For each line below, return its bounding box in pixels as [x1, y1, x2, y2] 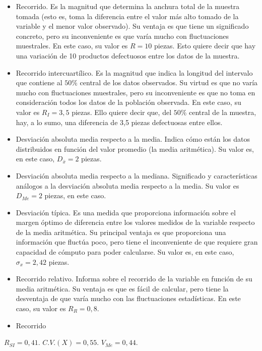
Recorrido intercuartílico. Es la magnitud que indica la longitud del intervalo [16, 67, 253, 78]
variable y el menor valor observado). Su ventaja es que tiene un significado [16, 21, 249, 31]
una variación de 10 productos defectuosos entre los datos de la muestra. [16, 50, 240, 61]
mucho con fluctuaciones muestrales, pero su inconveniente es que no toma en [16, 87, 255, 97]
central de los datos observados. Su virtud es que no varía [80, 77, 258, 88]
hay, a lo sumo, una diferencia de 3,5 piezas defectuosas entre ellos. [16, 116, 223, 127]
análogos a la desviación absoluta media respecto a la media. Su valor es [16, 180, 239, 191]
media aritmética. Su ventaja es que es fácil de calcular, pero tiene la [16, 283, 229, 294]
